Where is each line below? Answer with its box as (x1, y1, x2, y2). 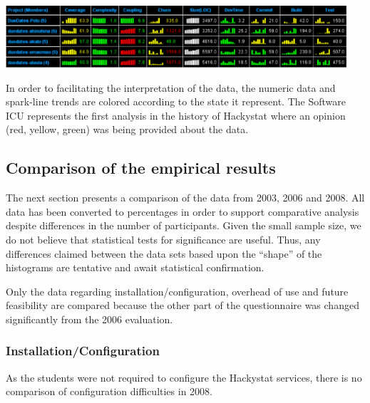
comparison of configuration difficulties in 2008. (6, 384, 212, 399)
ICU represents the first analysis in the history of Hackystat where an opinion (6, 108, 346, 122)
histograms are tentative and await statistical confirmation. (6, 260, 264, 275)
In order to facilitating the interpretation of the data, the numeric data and (6, 80, 336, 95)
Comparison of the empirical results (6, 157, 276, 179)
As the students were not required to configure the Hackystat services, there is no (6, 370, 362, 384)
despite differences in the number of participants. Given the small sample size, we (6, 218, 361, 233)
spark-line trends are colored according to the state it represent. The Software (6, 94, 346, 109)
